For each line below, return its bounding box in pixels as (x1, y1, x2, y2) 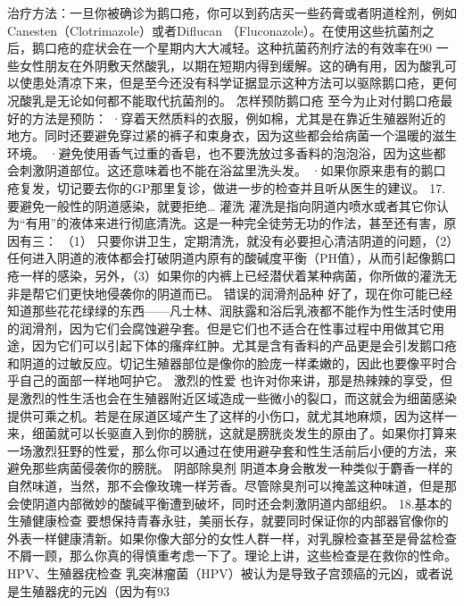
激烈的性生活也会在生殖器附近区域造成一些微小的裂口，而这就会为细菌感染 (19, 389, 457, 408)
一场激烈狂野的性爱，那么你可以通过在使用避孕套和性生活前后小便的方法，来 (7, 441, 457, 459)
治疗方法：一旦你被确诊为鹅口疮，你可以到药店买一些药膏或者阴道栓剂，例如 (7, 4, 457, 21)
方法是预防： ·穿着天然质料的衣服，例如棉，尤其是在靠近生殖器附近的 (31, 108, 446, 127)
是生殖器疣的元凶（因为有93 (7, 581, 170, 600)
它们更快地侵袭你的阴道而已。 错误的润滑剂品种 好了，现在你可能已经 (44, 283, 453, 302)
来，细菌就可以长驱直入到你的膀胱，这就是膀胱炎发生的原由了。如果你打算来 (7, 424, 457, 442)
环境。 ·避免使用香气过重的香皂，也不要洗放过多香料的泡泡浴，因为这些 (7, 143, 434, 162)
